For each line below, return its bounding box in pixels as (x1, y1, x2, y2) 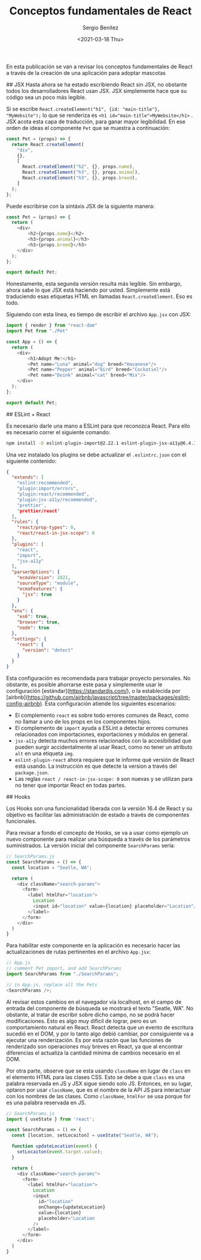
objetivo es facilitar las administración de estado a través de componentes (6, 811, 190, 819)
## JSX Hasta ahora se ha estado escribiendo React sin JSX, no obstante (6, 81, 187, 88)
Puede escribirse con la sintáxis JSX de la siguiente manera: (6, 202, 155, 210)
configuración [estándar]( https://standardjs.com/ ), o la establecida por (6, 687, 181, 695)
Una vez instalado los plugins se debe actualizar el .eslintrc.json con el (6, 451, 187, 458)
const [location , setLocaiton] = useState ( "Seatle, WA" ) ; (11, 1132, 160, 1138)
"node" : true (17, 625, 50, 631)
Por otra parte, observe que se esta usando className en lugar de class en (6, 1067, 191, 1074)
